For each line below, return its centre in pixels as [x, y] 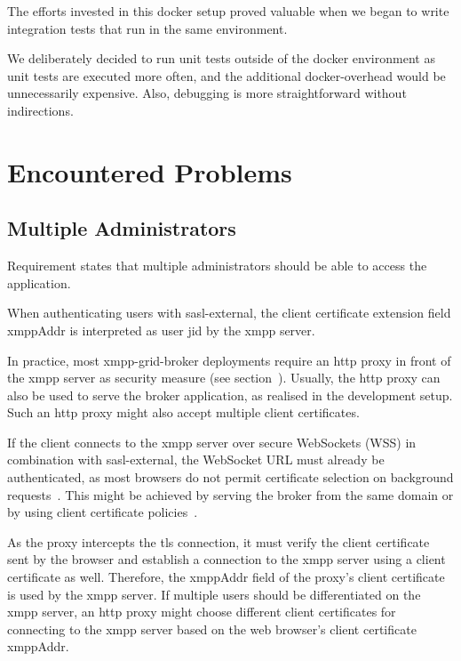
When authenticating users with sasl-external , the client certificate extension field [229, 313]
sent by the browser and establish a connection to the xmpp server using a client [227, 559]
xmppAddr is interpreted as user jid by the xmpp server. [161, 330]
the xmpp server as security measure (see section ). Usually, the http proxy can [224, 378]
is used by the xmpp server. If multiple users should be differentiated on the [214, 594]
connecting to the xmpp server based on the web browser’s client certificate [212, 629]
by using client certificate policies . [103, 512]
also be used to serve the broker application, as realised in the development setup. [230, 395]
